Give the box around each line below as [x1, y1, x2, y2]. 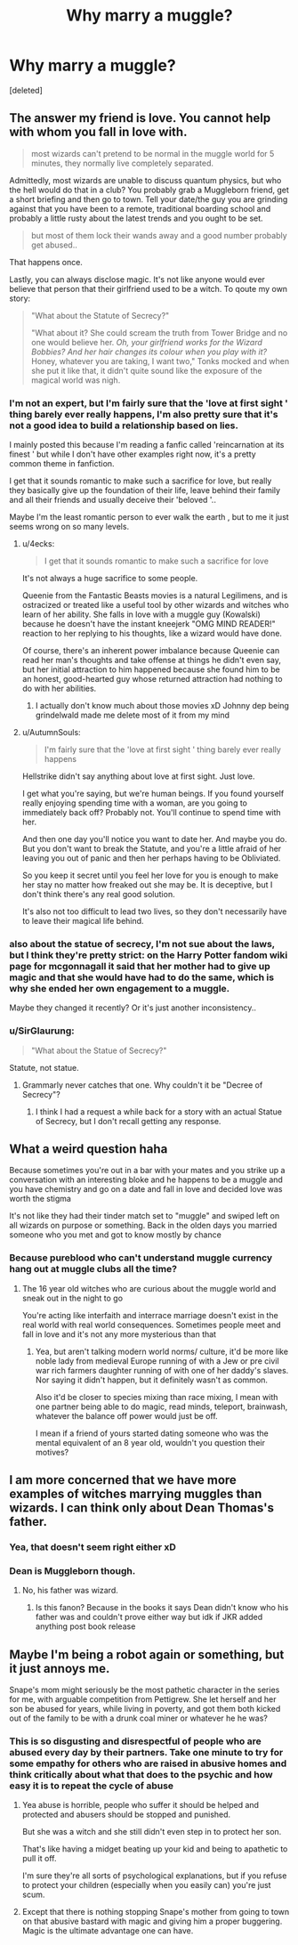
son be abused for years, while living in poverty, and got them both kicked [9, 1704, 281, 1714]
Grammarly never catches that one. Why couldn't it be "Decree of [21, 1079, 263, 1090]
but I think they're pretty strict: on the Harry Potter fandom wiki [9, 949, 288, 961]
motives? [35, 1447, 69, 1457]
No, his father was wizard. [21, 1585, 118, 1596]
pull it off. [21, 1853, 57, 1864]
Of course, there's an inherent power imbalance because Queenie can [21, 645, 280, 656]
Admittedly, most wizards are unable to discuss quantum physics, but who [9, 174, 282, 185]
